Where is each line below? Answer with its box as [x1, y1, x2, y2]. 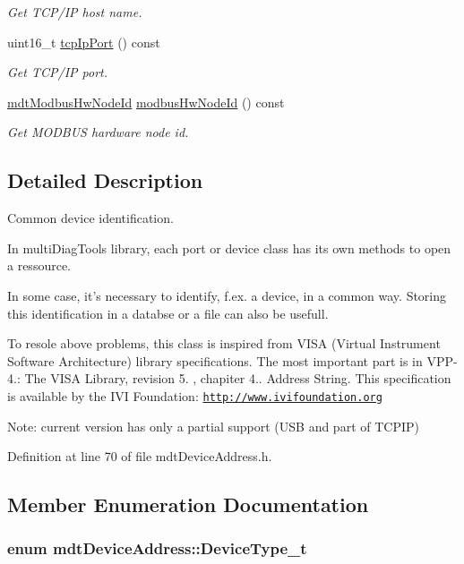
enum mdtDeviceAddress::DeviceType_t [7, 537, 307, 560]
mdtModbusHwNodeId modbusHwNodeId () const [7, 92, 285, 111]
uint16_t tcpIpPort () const [7, 32, 160, 51]
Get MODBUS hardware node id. [7, 123, 189, 141]
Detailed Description [7, 167, 203, 194]
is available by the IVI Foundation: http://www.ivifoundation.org [7, 386, 382, 405]
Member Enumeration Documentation [7, 491, 369, 518]
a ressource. [7, 256, 71, 275]
